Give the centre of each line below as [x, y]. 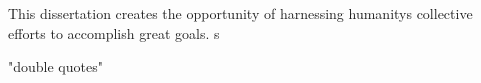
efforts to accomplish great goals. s [114, 32]
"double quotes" [55, 66]
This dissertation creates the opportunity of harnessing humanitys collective [240, 13]
